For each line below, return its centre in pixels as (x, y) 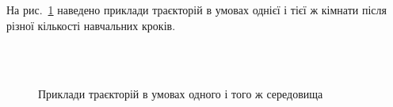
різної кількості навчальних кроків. (91, 25)
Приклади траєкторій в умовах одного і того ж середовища (181, 94)
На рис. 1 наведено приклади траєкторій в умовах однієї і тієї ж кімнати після (196, 10)
